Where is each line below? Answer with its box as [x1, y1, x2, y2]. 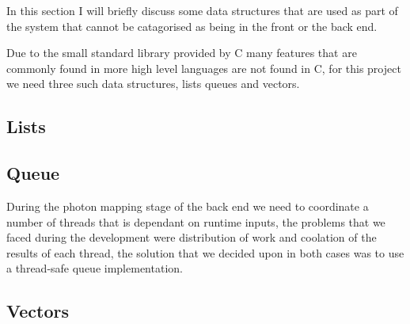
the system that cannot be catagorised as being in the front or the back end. [6, 17, 378, 34]
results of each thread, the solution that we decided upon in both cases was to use [6, 244, 404, 261]
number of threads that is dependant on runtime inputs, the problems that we [6, 213, 385, 230]
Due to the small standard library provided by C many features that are [6, 44, 357, 61]
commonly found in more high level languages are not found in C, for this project [6, 59, 401, 76]
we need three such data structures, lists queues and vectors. [6, 75, 300, 92]
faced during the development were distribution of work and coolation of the [6, 229, 377, 246]
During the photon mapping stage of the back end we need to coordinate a [6, 197, 369, 214]
